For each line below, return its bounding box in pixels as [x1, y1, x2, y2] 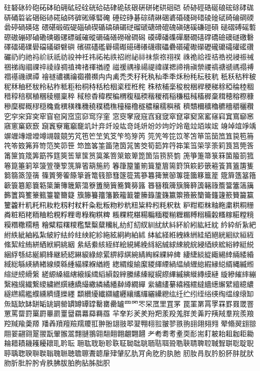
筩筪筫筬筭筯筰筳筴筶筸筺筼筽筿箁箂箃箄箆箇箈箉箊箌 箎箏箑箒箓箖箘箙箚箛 [4, 150, 254, 160]
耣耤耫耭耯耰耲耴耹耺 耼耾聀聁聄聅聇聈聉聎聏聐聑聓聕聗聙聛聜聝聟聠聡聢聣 [4, 338, 254, 348]
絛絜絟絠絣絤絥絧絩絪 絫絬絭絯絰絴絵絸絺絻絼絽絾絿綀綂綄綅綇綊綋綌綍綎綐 [4, 239, 254, 250]
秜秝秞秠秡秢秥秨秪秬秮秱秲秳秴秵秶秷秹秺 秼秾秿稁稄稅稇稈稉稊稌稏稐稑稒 [4, 81, 254, 91]
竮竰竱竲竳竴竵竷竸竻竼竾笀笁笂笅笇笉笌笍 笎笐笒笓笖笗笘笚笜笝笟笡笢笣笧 [4, 130, 254, 141]
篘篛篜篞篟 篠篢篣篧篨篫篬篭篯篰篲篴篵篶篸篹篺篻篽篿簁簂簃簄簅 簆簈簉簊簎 [4, 170, 256, 180]
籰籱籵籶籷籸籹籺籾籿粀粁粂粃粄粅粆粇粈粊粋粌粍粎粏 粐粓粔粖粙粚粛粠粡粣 [4, 199, 254, 210]
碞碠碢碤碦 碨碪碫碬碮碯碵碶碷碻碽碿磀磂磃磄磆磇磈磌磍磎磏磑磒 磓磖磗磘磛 [4, 22, 256, 32]
